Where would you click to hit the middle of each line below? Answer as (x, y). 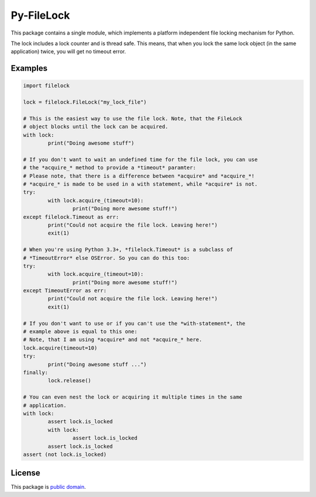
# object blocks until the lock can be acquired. (96, 127)
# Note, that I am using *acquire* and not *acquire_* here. (113, 340)
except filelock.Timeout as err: (71, 217)
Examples (29, 68)
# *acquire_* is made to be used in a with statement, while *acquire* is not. (140, 184)
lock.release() (70, 381)
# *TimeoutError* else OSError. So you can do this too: (107, 258)
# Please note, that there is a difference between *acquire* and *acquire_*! (139, 176)
